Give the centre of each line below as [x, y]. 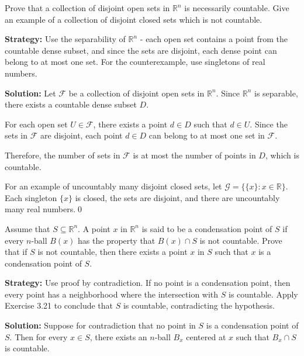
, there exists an [118, 336]
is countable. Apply [263, 294]
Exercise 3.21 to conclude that [59, 305]
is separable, [276, 93]
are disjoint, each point [82, 135]
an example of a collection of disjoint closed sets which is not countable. [134, 19]
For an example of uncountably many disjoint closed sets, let [113, 186]
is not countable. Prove [241, 240]
